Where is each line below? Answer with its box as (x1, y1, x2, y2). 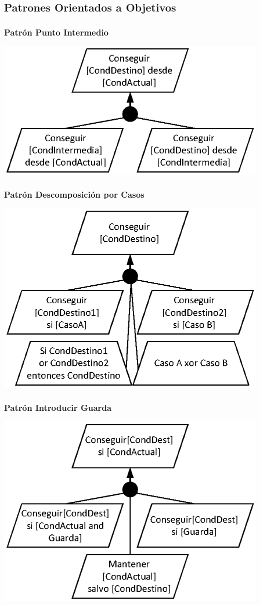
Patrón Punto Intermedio (4, 26, 109, 38)
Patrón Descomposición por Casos (4, 188, 144, 200)
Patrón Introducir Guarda (4, 401, 111, 413)
